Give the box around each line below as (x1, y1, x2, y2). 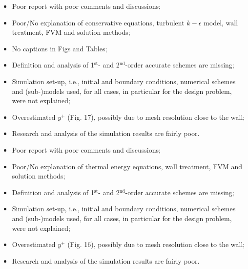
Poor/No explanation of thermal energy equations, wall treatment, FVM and (12, 161, 243, 171)
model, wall (204, 17, 238, 27)
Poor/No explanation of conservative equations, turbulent (12, 17, 185, 27)
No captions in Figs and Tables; (12, 43, 107, 53)
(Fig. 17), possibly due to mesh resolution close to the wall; (67, 112, 245, 122)
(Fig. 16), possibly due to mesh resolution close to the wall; (67, 239, 245, 249)
